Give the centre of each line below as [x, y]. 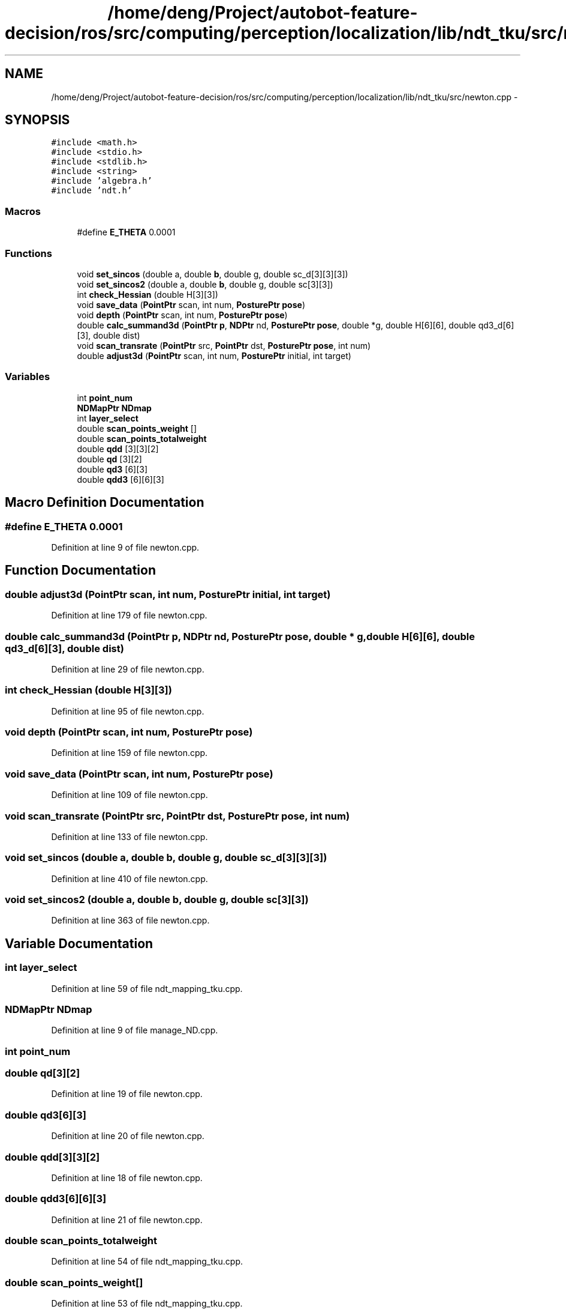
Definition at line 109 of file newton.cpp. [130, 795]
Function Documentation [80, 570]
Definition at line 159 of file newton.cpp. [130, 753]
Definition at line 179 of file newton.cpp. [129, 615]
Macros [23, 211]
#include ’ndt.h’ [92, 191]
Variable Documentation [79, 943]
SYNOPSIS [37, 120]
